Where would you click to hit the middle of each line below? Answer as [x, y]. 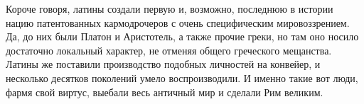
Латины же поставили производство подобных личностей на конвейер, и [163, 64]
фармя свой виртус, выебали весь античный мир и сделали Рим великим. [165, 92]
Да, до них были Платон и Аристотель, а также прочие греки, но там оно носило [182, 36]
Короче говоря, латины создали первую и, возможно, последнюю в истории [170, 8]
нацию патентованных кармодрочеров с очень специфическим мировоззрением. [178, 22]
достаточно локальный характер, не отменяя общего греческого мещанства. [169, 50]
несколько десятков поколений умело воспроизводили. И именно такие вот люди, [182, 77]
